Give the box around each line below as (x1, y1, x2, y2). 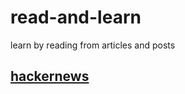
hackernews (10, 68, 90, 85)
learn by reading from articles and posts (10, 39, 176, 51)
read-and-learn (10, 6, 142, 29)
